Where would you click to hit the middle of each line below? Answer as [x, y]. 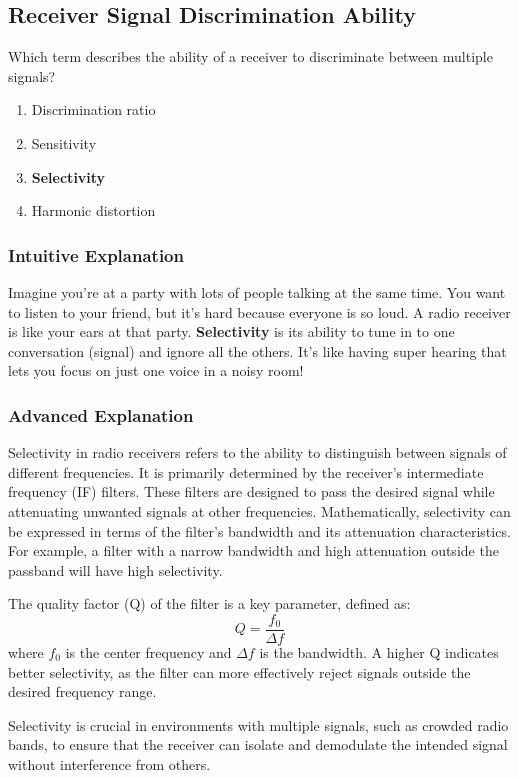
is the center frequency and [148, 651]
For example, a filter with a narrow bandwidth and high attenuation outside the [253, 550]
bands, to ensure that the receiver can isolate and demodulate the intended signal [258, 744]
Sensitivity [64, 142]
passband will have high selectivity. [115, 569]
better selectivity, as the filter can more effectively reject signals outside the [239, 671]
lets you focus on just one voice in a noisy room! [156, 370]
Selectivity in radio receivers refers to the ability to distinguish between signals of [257, 452]
